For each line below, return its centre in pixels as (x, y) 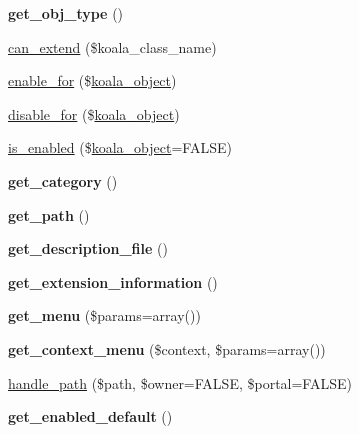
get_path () (49, 214)
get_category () (63, 180)
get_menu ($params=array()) (104, 315)
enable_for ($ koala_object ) (92, 80)
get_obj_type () (66, 13)
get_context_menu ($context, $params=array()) (167, 348)
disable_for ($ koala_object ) (94, 113)
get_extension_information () (113, 281)
